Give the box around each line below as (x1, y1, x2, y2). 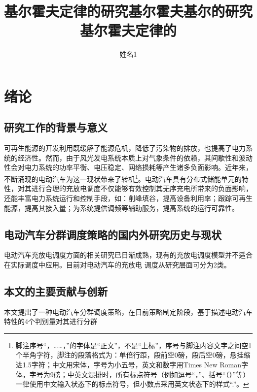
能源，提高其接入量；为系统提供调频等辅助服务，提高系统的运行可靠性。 (4, 202, 239, 213)
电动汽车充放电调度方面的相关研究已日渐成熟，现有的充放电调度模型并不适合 (4, 250, 253, 260)
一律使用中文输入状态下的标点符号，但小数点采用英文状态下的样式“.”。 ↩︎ (15, 379, 249, 389)
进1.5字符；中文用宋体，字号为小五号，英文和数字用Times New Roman (15, 359, 241, 370)
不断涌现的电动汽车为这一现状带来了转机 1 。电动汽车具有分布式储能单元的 (4, 172, 242, 184)
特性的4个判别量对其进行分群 (4, 316, 97, 327)
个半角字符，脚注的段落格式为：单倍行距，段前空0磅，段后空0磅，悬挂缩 (15, 350, 251, 360)
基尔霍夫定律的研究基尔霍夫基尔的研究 (4, 1, 253, 21)
